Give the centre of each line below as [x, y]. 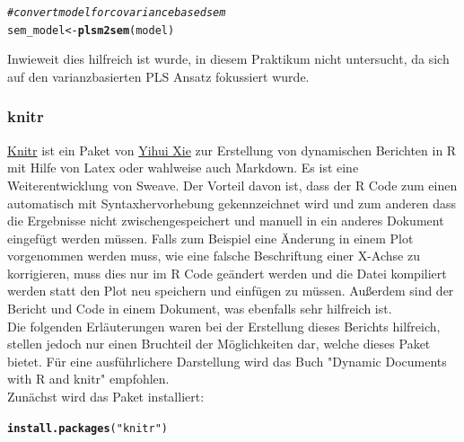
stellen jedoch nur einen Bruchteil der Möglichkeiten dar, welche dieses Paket [219, 344]
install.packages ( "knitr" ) [88, 428]
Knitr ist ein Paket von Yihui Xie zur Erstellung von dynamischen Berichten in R [232, 150]
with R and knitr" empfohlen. [88, 379]
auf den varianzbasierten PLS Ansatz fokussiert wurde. [158, 76]
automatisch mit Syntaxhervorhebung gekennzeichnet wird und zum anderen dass [232, 203]
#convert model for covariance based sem [117, 13]
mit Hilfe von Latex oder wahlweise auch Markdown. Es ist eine [183, 168]
